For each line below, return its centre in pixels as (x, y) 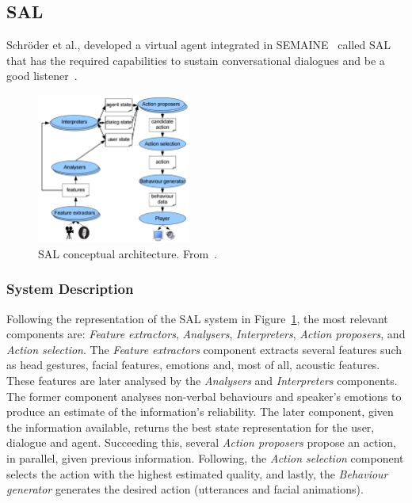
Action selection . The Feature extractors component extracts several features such (204, 349)
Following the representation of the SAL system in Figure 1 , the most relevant (197, 318)
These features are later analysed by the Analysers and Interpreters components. (202, 381)
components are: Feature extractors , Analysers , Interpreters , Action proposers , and (206, 334)
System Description (70, 289)
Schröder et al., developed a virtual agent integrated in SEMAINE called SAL (198, 45)
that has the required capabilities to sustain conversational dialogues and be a (196, 60)
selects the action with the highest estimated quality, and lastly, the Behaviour (197, 473)
